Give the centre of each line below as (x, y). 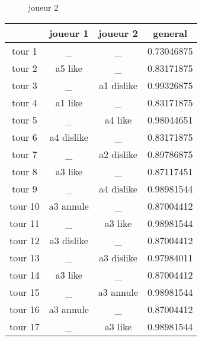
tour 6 (25, 137)
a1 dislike (118, 85)
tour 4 (25, 102)
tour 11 (25, 223)
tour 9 (25, 188)
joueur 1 (69, 33)
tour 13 (25, 257)
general (170, 33)
